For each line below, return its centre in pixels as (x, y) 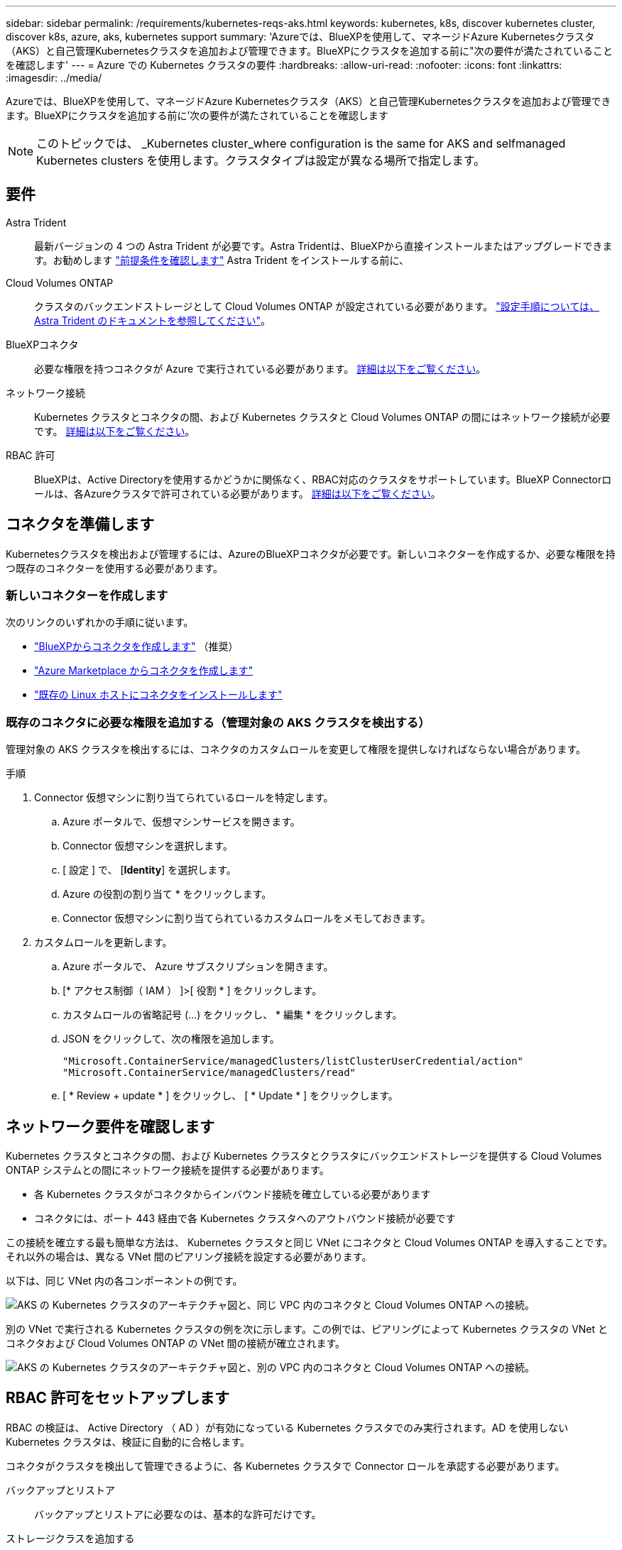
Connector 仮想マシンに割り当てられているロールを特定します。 (184, 798)
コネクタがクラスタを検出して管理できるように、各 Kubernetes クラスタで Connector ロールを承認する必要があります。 (285, 1466)
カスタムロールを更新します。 (103, 942)
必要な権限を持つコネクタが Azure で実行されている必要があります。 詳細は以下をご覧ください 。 (260, 368)
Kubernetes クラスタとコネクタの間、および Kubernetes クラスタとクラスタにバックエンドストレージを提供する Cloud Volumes (304, 1156)
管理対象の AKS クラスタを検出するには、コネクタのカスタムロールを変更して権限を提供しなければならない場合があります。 (296, 749)
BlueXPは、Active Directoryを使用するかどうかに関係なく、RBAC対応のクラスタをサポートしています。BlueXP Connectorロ (323, 479)
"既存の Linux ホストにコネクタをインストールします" (158, 695)
